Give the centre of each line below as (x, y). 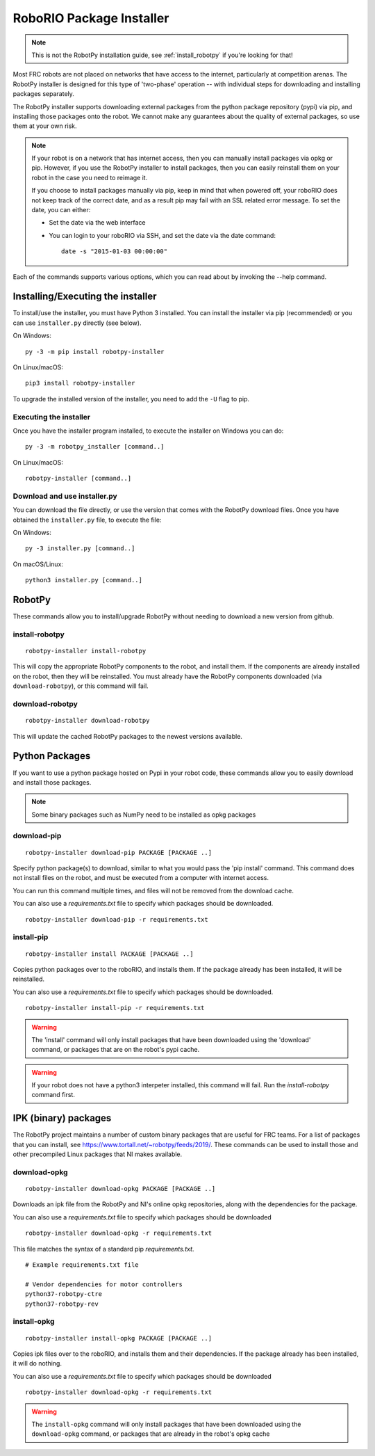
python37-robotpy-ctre (64, 1294)
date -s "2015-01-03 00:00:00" (115, 251)
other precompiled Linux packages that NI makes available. (98, 1154)
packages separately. (43, 94)
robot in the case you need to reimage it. (90, 177)
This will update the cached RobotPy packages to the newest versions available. (128, 736)
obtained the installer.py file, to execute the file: (87, 520)
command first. (53, 1095)
